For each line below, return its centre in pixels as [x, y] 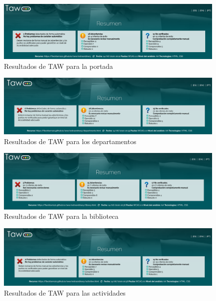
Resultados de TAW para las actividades [65, 292]
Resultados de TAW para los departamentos [70, 141]
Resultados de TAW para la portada [59, 66]
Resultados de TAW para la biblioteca [61, 216]
